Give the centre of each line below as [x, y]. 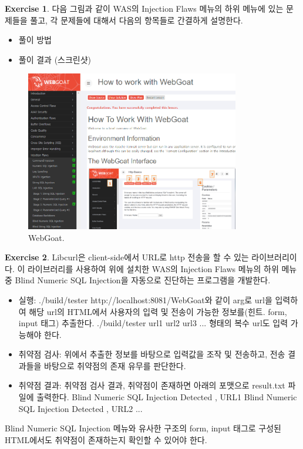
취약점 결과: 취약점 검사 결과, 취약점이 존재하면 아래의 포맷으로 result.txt [152, 385]
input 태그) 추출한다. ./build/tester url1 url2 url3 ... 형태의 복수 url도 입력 [153, 323]
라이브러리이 [274, 257]
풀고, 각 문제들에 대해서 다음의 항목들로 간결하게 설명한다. [137, 20]
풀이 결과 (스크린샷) [55, 59]
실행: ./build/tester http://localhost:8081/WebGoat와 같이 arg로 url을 [145, 299]
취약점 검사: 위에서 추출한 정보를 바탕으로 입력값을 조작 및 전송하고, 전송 [152, 354]
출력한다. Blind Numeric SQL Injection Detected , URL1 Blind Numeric [167, 397]
